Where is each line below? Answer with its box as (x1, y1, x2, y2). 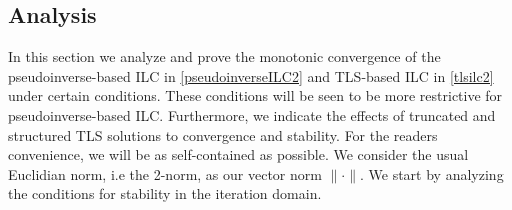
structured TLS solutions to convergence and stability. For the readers (8, 124, 438, 145)
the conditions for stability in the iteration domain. (8, 183, 322, 204)
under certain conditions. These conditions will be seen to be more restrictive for (8, 85, 503, 106)
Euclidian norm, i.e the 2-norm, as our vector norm (8, 163, 322, 184)
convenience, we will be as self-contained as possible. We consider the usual (8, 144, 469, 165)
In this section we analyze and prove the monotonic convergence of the (8, 46, 441, 67)
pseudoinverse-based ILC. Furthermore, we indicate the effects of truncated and (8, 104, 496, 125)
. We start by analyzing (360, 163, 504, 184)
